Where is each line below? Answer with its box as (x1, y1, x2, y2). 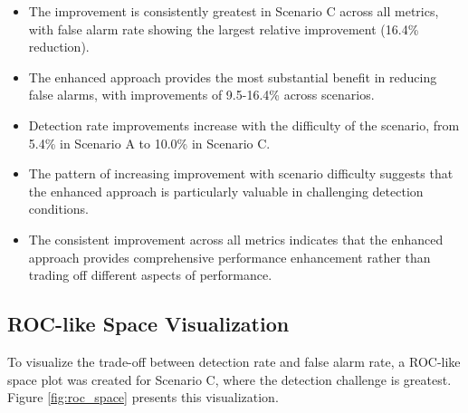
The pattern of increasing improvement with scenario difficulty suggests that (28, 164, 454, 183)
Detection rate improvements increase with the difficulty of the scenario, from (28, 115, 460, 134)
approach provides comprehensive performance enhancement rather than (28, 247, 431, 266)
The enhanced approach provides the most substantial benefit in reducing (28, 67, 437, 86)
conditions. (28, 199, 90, 218)
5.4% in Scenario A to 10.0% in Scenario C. (28, 133, 271, 152)
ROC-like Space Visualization (7, 310, 290, 338)
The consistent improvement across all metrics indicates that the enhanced (28, 229, 444, 248)
